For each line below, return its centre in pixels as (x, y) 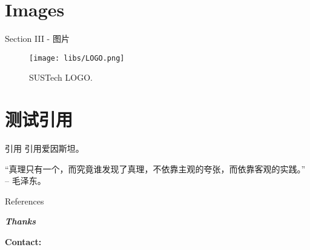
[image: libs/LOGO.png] (77, 58)
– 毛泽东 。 (25, 181)
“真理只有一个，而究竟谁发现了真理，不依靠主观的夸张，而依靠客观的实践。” (155, 168)
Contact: (23, 242)
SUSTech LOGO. (61, 77)
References (25, 201)
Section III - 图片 (37, 39)
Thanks (21, 221)
